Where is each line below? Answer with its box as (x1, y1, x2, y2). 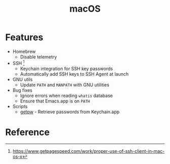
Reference (5, 126, 50, 138)
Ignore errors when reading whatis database (20, 92, 113, 99)
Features (5, 31, 44, 43)
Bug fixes (12, 87, 33, 93)
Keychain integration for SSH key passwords (20, 65, 113, 72)
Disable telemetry (20, 54, 57, 60)
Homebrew (12, 48, 36, 54)
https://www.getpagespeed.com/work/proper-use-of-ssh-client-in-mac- (12, 148, 165, 154)
